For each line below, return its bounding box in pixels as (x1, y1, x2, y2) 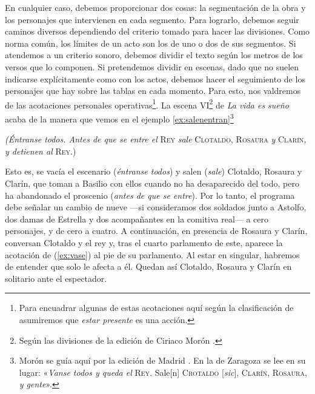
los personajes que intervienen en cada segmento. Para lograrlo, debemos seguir (5, 13, 299, 25)
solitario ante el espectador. (5, 272, 107, 284)
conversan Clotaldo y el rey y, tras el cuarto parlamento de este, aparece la (5, 236, 283, 249)
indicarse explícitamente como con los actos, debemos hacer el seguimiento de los (5, 72, 305, 85)
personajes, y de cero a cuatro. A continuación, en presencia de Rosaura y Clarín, (5, 224, 308, 237)
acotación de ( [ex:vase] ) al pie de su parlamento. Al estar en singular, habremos (5, 248, 300, 261)
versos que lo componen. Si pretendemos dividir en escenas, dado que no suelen (5, 60, 299, 73)
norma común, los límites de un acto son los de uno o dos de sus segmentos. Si (5, 36, 296, 49)
